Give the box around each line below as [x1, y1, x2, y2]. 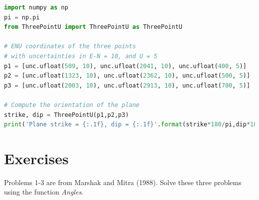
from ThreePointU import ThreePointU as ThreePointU [4, 23, 182, 31]
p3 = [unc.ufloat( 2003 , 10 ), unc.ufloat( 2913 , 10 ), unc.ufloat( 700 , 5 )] [4, 82, 251, 89]
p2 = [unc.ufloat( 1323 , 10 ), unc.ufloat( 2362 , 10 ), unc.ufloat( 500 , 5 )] [4, 72, 251, 80]
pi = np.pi [4, 13, 40, 21]
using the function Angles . [4, 187, 84, 197]
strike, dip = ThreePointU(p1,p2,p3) [4, 111, 129, 118]
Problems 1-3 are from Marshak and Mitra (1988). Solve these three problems [4, 177, 242, 187]
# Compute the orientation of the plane [4, 101, 140, 108]
